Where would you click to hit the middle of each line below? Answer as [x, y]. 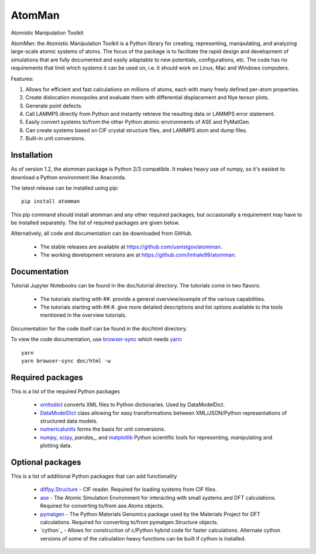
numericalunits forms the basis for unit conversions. [103, 429]
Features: [22, 78]
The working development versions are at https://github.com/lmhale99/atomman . [138, 255]
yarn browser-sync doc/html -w [66, 361]
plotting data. [56, 446]
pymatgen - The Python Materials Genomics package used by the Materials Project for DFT [150, 514]
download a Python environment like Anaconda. [68, 177]
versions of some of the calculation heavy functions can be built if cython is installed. [143, 538]
